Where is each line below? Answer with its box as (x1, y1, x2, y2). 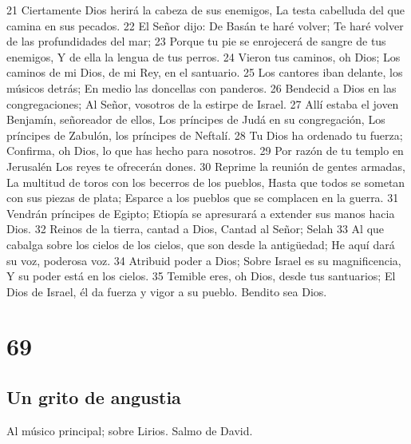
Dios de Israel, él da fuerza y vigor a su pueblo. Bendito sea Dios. (6, 283, 327, 299)
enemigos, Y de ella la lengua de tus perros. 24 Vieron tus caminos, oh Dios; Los (6, 48, 401, 65)
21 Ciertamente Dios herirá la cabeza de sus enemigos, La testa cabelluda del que (6, 2, 405, 18)
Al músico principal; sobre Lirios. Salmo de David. (6, 422, 253, 438)
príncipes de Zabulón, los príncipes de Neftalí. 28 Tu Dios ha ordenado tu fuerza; (6, 126, 403, 143)
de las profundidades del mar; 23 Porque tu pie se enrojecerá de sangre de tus (6, 33, 386, 50)
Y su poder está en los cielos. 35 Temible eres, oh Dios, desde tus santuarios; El (6, 268, 396, 284)
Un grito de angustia (6, 385, 181, 410)
